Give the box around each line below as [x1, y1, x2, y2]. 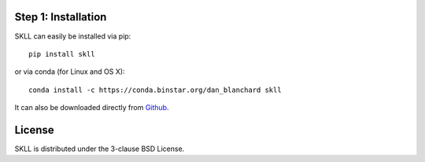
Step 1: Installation [14, 10, 107, 24]
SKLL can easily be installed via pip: [14, 31, 131, 41]
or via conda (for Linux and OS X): [14, 67, 125, 76]
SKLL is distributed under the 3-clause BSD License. [14, 144, 185, 153]
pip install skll [28, 50, 95, 58]
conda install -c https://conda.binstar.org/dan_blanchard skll [28, 85, 283, 94]
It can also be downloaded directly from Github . [14, 103, 169, 112]
